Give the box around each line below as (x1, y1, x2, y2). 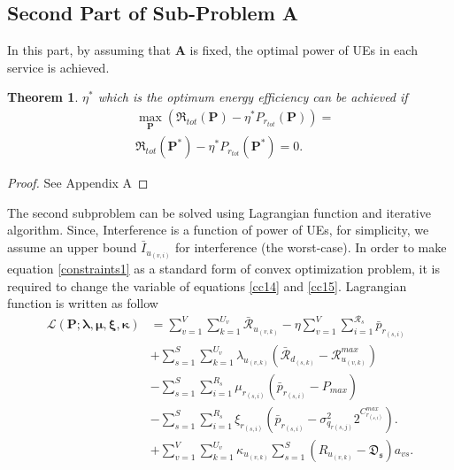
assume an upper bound (7, 238, 137, 257)
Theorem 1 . (7, 88, 79, 106)
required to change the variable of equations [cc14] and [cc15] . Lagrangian (7, 276, 407, 295)
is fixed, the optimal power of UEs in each (189, 41, 418, 59)
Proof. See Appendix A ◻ (7, 173, 149, 192)
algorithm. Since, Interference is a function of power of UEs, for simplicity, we (7, 220, 429, 239)
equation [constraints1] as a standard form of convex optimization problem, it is (7, 259, 441, 278)
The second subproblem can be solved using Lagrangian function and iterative (7, 203, 431, 221)
